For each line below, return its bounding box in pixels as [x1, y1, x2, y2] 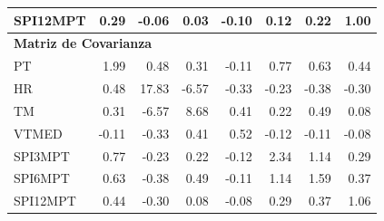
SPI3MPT [14, 146, 70, 165]
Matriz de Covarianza [14, 34, 153, 53]
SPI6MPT [14, 168, 70, 187]
